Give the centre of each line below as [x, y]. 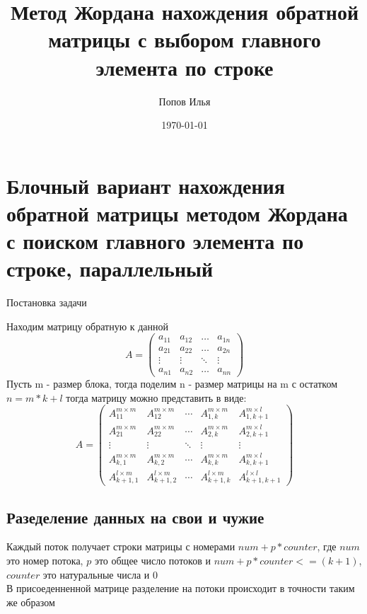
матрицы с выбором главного [185, 39]
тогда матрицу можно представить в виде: [156, 397]
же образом [31, 602]
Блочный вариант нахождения [146, 185]
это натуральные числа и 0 [100, 574]
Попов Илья [185, 101]
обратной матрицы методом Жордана [177, 213]
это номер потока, [45, 560]
